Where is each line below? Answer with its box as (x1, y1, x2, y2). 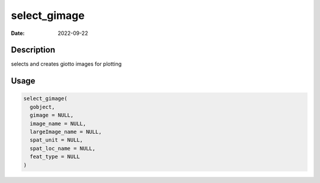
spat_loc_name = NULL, (30, 145, 96, 152)
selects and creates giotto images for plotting (11, 60, 122, 68)
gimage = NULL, (30, 112, 74, 118)
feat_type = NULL (30, 153, 80, 160)
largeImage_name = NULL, (30, 129, 102, 136)
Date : (11, 30, 25, 37)
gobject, (30, 104, 55, 110)
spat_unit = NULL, (30, 137, 83, 143)
